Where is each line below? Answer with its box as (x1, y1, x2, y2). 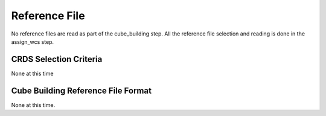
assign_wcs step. (11, 38, 54, 45)
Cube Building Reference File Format (11, 85, 152, 96)
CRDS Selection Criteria (11, 54, 103, 64)
